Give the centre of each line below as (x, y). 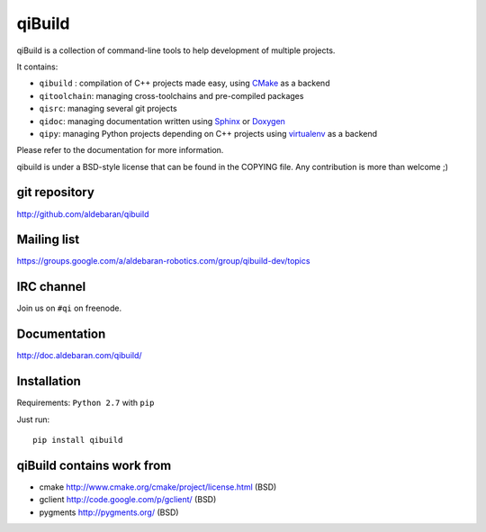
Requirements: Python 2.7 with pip (85, 403)
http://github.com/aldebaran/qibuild (83, 214)
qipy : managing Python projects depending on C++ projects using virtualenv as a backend (208, 133)
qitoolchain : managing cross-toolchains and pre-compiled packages (171, 95)
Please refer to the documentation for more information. (120, 150)
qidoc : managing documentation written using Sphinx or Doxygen (162, 121)
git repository (55, 192)
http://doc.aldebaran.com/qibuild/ (80, 356)
